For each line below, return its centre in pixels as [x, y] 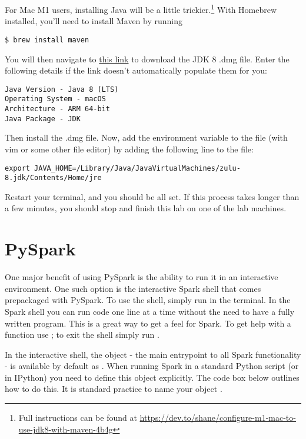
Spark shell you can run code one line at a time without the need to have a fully [150, 311]
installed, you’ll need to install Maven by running [94, 21]
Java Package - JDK [43, 119]
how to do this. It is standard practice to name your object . [114, 389]
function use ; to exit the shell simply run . [82, 335]
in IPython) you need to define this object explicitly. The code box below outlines [152, 377]
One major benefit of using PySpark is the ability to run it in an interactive [142, 277]
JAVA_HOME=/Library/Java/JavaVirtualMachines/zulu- [137, 168]
